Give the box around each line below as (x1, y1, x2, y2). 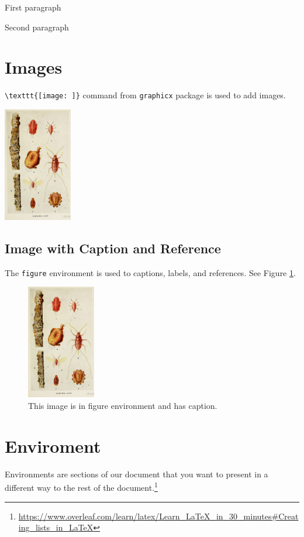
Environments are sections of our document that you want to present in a (5, 467, 268, 480)
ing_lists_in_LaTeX (18, 521, 94, 533)
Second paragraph (5, 20, 69, 33)
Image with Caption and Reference (5, 239, 221, 257)
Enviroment (5, 433, 101, 457)
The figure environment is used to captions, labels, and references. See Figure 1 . (5, 266, 296, 278)
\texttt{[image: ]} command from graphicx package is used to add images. (5, 89, 286, 101)
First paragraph (5, 1, 61, 13)
